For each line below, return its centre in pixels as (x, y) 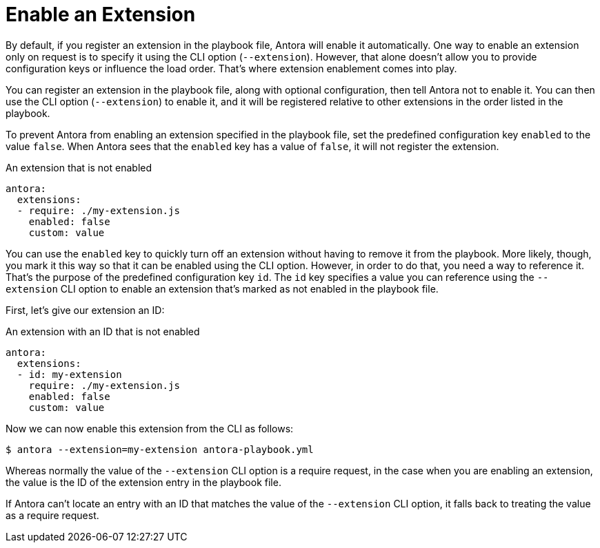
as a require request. (52, 515)
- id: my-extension (69, 374)
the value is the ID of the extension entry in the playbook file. (143, 482)
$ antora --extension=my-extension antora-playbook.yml (160, 449)
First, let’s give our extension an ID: (85, 310)
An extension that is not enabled (79, 167)
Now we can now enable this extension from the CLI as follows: (150, 428)
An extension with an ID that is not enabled (103, 331)
